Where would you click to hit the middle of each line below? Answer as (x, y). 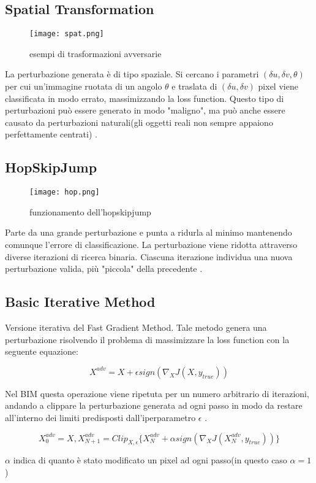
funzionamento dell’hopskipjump (90, 211)
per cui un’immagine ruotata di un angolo (84, 86)
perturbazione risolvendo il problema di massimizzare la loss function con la (147, 339)
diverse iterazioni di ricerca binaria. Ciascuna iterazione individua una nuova (149, 256)
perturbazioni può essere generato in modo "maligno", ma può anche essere (145, 110)
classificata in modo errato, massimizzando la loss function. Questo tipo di (145, 98)
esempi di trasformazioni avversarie (96, 53)
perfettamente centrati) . (51, 134)
